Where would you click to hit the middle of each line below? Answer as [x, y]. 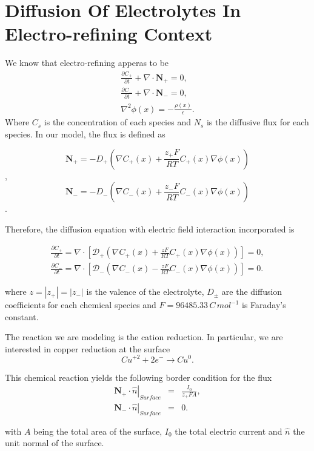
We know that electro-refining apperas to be [87, 63]
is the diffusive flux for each [258, 122]
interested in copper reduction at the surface [88, 348]
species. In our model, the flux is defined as [85, 133]
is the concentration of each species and [117, 122]
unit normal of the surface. [55, 443]
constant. [22, 316]
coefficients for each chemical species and [81, 305]
